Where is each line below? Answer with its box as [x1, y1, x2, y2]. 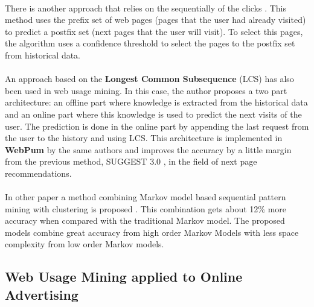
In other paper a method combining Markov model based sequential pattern [5, 191, 286, 203]
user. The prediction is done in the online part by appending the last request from [5, 119, 309, 132]
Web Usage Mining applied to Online [5, 267, 243, 286]
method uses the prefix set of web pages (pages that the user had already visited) [5, 13, 306, 26]
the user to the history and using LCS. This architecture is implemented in [5, 131, 283, 144]
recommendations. [5, 166, 72, 179]
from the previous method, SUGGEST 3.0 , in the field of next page [5, 155, 257, 168]
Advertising [5, 285, 78, 303]
